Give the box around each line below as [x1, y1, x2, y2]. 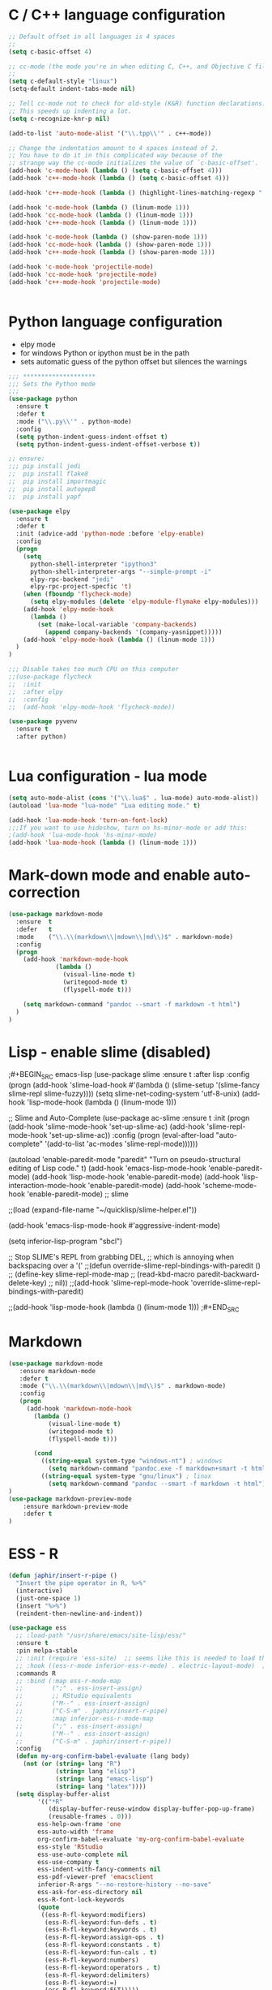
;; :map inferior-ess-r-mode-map [15, 1714, 154, 1722]
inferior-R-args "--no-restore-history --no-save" [37, 1880, 212, 1889]
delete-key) [8, 1278, 47, 1288]
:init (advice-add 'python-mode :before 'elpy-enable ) [15, 530, 205, 538]
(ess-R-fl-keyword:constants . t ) [44, 1941, 161, 1949]
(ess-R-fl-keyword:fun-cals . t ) [44, 1949, 158, 1957]
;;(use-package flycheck [8, 673, 92, 681]
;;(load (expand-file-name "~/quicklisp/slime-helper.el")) [8, 1205, 198, 1215]
